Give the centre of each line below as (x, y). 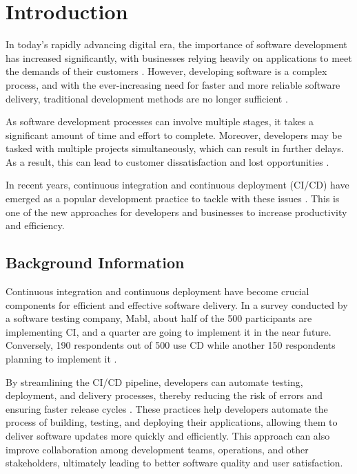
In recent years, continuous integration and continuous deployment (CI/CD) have (177, 185)
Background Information (95, 262)
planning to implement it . (61, 359)
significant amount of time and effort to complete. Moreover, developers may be (174, 134)
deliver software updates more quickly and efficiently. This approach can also (168, 435)
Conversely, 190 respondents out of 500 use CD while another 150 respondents (171, 345)
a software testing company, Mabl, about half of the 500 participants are (159, 318)
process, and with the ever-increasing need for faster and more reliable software (173, 84)
